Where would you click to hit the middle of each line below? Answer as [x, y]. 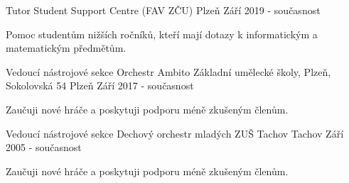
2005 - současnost [44, 147]
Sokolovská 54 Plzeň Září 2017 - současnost [100, 85]
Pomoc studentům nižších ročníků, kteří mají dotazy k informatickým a [162, 34]
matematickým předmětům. [66, 48]
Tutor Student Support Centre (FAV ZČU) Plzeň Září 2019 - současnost [163, 10]
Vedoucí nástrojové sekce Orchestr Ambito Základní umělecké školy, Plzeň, [168, 71]
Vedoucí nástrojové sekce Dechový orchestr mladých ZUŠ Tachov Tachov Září [175, 133]
